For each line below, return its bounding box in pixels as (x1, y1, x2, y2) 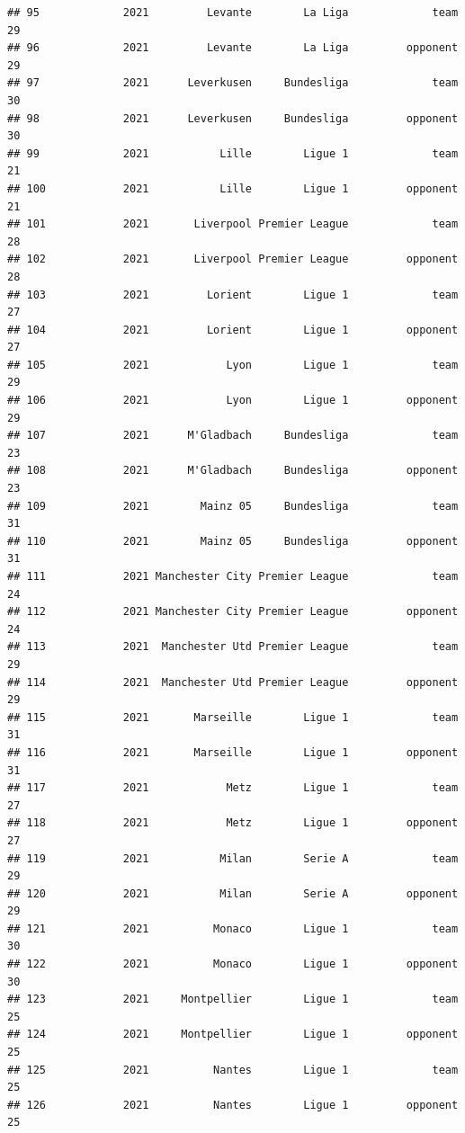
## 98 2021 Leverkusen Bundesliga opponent (7, 112, 459, 125)
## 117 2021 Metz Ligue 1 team (7, 781, 459, 795)
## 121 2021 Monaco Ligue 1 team (7, 922, 459, 935)
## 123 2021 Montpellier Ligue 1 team (7, 993, 459, 1006)
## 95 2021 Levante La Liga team (7, 6, 459, 19)
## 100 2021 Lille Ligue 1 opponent (7, 182, 459, 195)
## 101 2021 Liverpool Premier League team (7, 218, 459, 231)
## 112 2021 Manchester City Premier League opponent (7, 605, 459, 619)
